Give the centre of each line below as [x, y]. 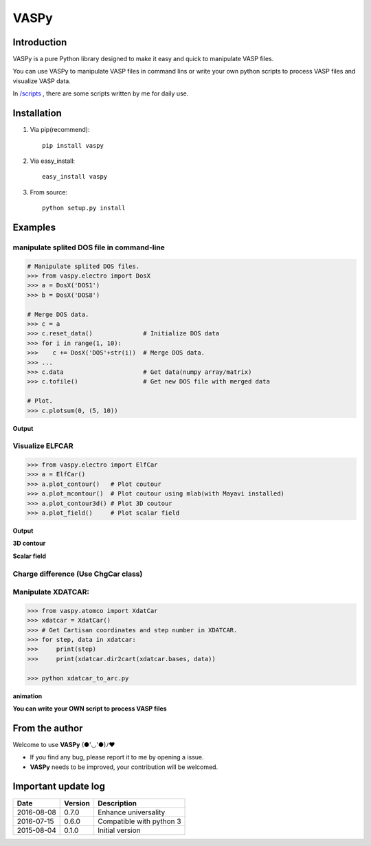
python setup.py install [84, 208]
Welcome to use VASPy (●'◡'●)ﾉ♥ [64, 744]
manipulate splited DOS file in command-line [89, 247]
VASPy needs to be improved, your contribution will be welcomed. [124, 767]
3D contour [29, 544]
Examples [34, 227]
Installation [37, 113]
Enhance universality [131, 812]
